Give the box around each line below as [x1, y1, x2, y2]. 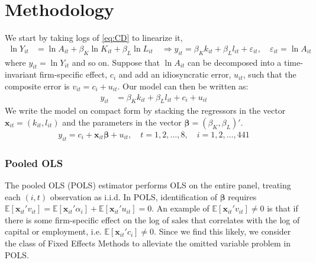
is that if [267, 202, 298, 214]
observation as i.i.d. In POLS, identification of [50, 190, 217, 203]
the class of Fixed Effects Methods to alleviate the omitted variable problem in [5, 236, 291, 249]
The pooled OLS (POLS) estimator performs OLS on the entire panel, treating [5, 179, 291, 191]
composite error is [5, 79, 70, 92]
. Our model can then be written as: [117, 79, 249, 92]
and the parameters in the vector [62, 116, 182, 128]
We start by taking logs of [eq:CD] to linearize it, [5, 31, 183, 44]
